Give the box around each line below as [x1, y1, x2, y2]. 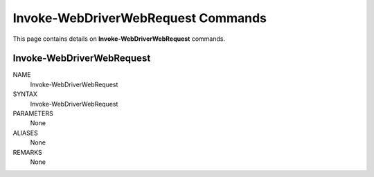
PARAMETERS [12, 109, 53, 118]
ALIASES [12, 129, 38, 137]
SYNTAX [12, 90, 38, 98]
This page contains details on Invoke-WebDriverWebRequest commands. [12, 35, 225, 43]
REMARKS [12, 148, 42, 156]
